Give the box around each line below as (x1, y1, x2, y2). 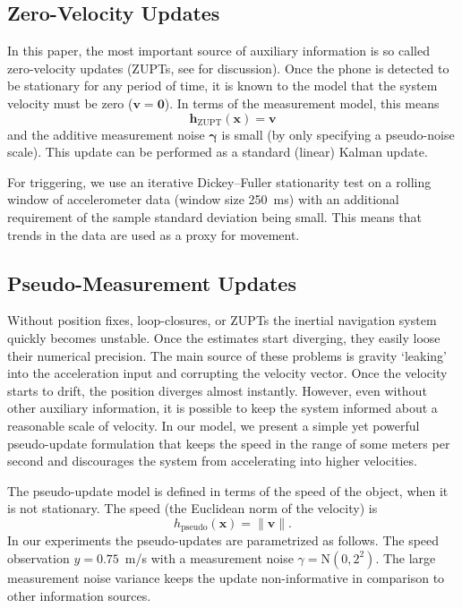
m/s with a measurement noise (124, 548, 294, 567)
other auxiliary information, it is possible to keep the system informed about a (7, 398, 438, 417)
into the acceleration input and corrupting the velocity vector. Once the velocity (7, 364, 448, 382)
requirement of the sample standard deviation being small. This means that (7, 207, 422, 226)
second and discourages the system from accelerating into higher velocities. (7, 451, 417, 470)
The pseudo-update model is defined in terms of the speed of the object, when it (7, 481, 449, 500)
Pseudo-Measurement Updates (7, 269, 296, 296)
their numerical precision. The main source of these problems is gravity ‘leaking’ (7, 346, 447, 364)
